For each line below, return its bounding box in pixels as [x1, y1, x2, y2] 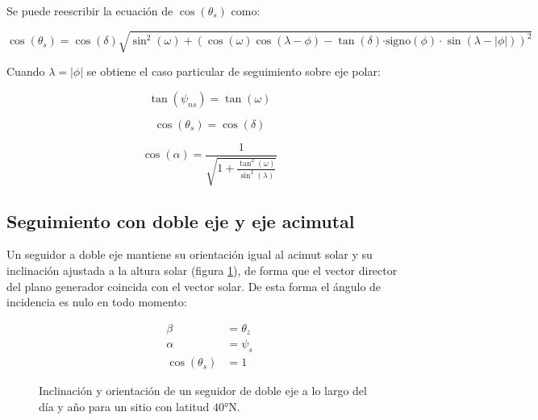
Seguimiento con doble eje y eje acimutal [6, 208, 355, 233]
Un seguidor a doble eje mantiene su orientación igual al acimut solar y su [6, 246, 373, 263]
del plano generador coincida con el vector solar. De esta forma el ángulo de [6, 277, 382, 294]
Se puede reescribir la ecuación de [6, 2, 173, 19]
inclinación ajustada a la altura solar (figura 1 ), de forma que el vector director [6, 261, 398, 278]
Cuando [6, 63, 45, 80]
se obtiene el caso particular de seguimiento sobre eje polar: [86, 63, 381, 80]
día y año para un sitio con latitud [39, 397, 210, 414]
